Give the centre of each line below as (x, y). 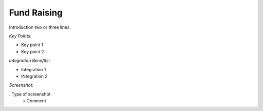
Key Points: (20, 36)
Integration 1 (34, 69)
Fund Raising (36, 13)
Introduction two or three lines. (40, 27)
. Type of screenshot (30, 94)
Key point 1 (32, 45)
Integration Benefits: (29, 61)
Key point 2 (33, 51)
